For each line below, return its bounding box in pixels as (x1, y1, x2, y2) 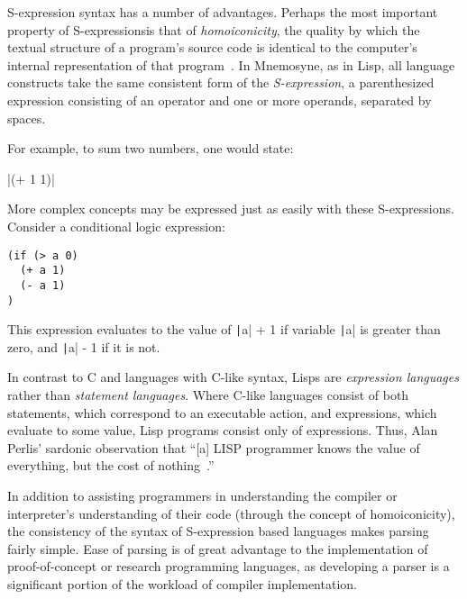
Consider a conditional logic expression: (7, 216, 225, 235)
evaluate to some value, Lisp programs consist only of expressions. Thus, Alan (7, 421, 438, 440)
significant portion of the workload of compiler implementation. (7, 575, 357, 593)
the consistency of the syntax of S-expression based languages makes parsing (7, 522, 429, 540)
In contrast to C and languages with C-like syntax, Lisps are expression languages (7, 368, 459, 386)
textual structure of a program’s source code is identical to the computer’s (7, 38, 417, 57)
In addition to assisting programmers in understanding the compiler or (7, 486, 398, 505)
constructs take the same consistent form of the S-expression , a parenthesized (7, 73, 435, 92)
